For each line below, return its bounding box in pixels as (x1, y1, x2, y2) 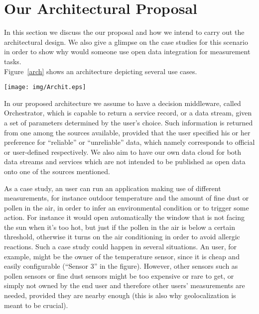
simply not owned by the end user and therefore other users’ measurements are (4, 280, 245, 291)
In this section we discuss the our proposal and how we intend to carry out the (4, 27, 245, 37)
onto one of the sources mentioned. (4, 166, 110, 176)
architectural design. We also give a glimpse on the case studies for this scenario (4, 36, 248, 47)
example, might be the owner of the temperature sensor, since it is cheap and (4, 251, 240, 261)
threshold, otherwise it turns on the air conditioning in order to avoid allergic (4, 231, 240, 242)
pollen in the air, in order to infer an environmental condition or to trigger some (4, 202, 249, 212)
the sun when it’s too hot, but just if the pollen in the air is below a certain (4, 221, 235, 232)
